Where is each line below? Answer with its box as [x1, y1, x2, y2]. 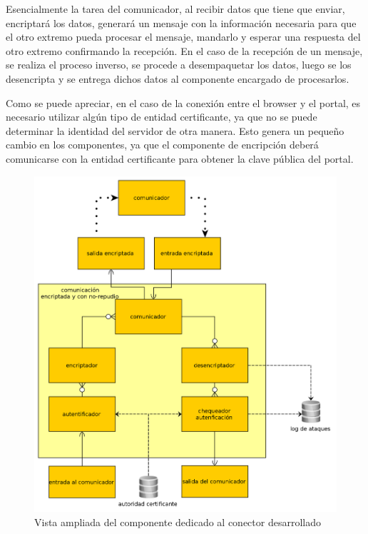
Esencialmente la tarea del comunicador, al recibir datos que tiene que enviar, [6, 1, 345, 16]
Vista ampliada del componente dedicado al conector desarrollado [34, 514, 321, 529]
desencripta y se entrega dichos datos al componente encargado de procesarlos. [6, 71, 349, 86]
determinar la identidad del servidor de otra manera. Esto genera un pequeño [6, 123, 344, 138]
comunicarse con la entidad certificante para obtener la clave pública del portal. [6, 151, 354, 166]
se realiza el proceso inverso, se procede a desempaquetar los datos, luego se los [6, 57, 352, 72]
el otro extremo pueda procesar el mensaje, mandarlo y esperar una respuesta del [6, 29, 361, 44]
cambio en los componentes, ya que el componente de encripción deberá [6, 137, 319, 152]
